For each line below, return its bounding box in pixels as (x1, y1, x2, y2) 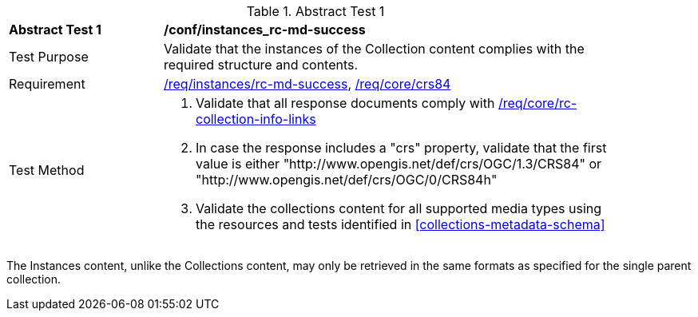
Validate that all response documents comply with (196, 95, 495, 111)
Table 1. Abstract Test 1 (246, 3, 385, 19)
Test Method (9, 162, 85, 178)
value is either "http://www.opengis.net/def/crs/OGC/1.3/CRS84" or (196, 156, 602, 172)
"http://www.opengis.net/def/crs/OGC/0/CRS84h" (196, 172, 498, 188)
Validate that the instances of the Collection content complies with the (164, 41, 585, 57)
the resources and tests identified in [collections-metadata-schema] (196, 216, 605, 232)
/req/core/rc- (498, 95, 577, 111)
